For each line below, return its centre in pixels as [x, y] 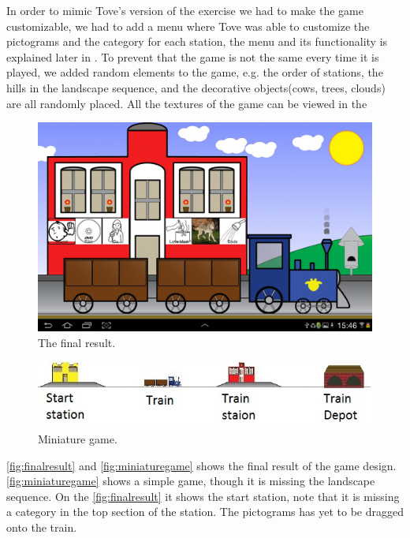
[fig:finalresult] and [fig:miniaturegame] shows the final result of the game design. [201, 465]
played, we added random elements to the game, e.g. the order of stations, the [195, 72]
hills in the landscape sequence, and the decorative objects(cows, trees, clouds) [196, 87]
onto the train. [42, 527]
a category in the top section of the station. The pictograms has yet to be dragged [205, 512]
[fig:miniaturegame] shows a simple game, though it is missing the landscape [191, 481]
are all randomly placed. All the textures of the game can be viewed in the [187, 103]
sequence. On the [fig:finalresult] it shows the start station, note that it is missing [203, 496]
